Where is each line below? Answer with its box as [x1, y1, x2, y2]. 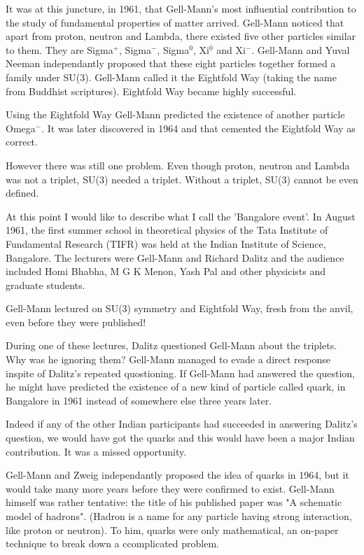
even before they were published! [6, 314, 146, 329]
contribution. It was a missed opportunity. [6, 444, 187, 458]
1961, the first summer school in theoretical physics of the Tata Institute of [6, 223, 328, 237]
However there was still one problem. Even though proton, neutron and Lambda [6, 157, 350, 172]
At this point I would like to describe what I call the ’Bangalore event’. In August [6, 209, 356, 223]
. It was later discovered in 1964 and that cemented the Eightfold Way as [41, 120, 356, 135]
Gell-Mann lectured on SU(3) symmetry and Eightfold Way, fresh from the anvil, [6, 301, 353, 316]
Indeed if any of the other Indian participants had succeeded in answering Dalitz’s [6, 416, 358, 431]
